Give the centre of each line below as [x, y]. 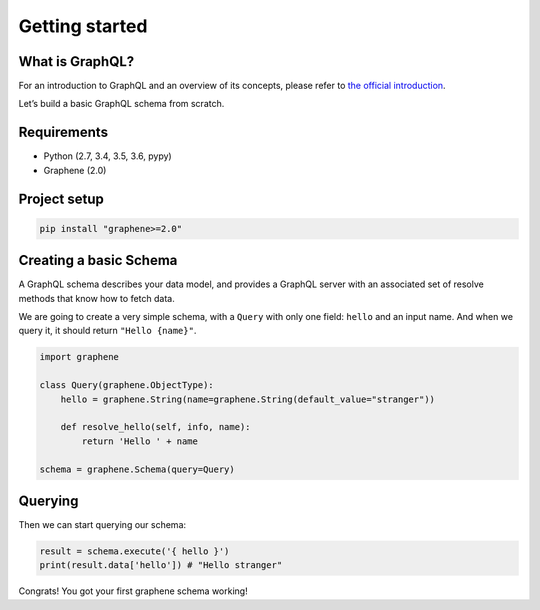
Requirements [63, 132]
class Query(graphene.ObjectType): [126, 385]
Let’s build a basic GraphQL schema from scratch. [121, 104]
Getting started [83, 26]
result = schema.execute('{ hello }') [134, 551]
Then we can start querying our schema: [102, 525]
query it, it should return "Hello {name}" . [107, 331]
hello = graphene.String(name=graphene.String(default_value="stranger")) [247, 399]
